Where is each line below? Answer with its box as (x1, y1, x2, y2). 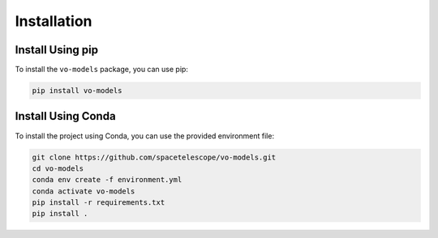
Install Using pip (15, 43, 99, 57)
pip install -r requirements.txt (32, 198, 165, 207)
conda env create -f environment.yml (32, 175, 182, 185)
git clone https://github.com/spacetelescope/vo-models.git (32, 152, 277, 162)
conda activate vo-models (32, 186, 135, 196)
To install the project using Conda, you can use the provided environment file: (15, 130, 275, 141)
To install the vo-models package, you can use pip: (15, 65, 188, 74)
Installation (15, 12, 92, 30)
